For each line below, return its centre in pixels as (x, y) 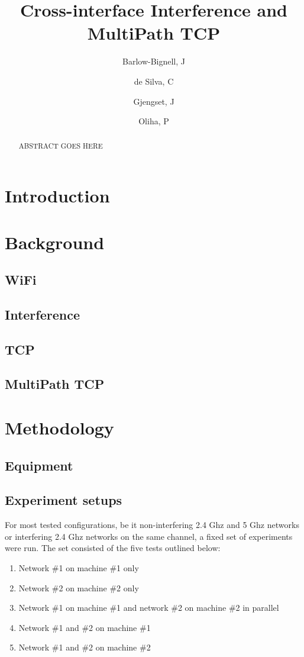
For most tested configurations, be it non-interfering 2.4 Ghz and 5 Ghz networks (152, 525)
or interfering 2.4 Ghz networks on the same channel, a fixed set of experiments (149, 536)
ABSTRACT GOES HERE (61, 146)
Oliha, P (154, 121)
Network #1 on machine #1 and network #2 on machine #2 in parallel (149, 608)
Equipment (39, 465)
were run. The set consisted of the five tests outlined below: (113, 548)
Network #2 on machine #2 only (79, 587)
